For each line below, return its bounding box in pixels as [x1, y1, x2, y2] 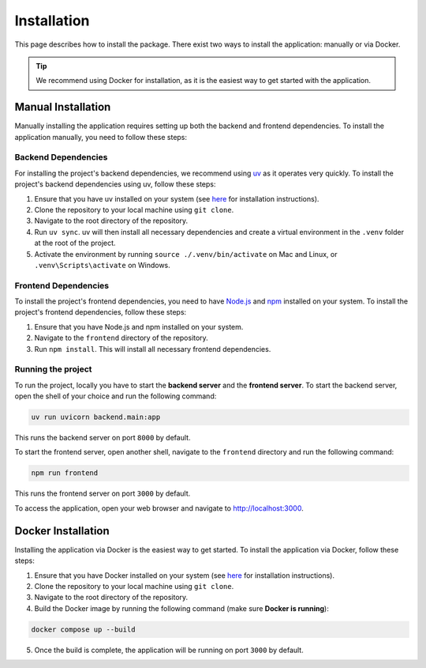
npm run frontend [31, 469, 99, 477]
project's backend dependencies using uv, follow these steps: [14, 179, 216, 189]
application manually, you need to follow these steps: [14, 132, 188, 142]
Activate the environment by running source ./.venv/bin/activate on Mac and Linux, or [34, 249, 338, 259]
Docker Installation [14, 524, 110, 538]
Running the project [14, 364, 92, 375]
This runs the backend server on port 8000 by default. [14, 433, 191, 443]
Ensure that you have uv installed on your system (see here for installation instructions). [34, 194, 319, 203]
